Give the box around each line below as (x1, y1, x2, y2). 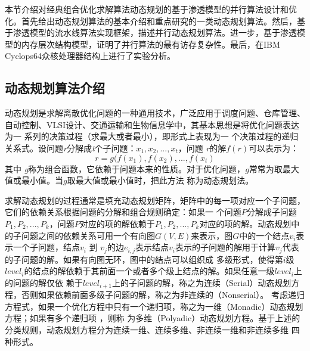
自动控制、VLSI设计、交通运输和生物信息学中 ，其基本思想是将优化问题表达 (5, 118, 300, 131)
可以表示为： (249, 141, 299, 154)
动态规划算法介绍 (5, 79, 105, 97)
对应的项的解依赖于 (79, 217, 155, 229)
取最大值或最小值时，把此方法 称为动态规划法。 (67, 174, 254, 187)
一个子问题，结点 (13, 241, 80, 253)
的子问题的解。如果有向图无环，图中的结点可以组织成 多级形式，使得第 (5, 253, 283, 265)
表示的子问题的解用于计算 (175, 241, 276, 253)
